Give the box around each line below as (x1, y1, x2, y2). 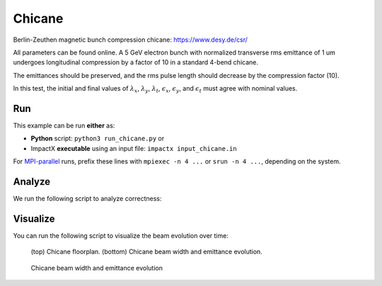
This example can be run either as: (13, 121, 115, 130)
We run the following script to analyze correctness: (13, 195, 162, 203)
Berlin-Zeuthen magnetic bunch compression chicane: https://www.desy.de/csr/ (13, 35, 248, 44)
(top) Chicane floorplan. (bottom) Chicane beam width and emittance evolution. (30, 248, 263, 256)
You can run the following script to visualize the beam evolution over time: (13, 231, 229, 240)
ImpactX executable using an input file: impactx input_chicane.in (30, 144, 237, 152)
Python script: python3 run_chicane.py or (30, 135, 165, 143)
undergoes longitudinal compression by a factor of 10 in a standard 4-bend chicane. (13, 58, 258, 67)
